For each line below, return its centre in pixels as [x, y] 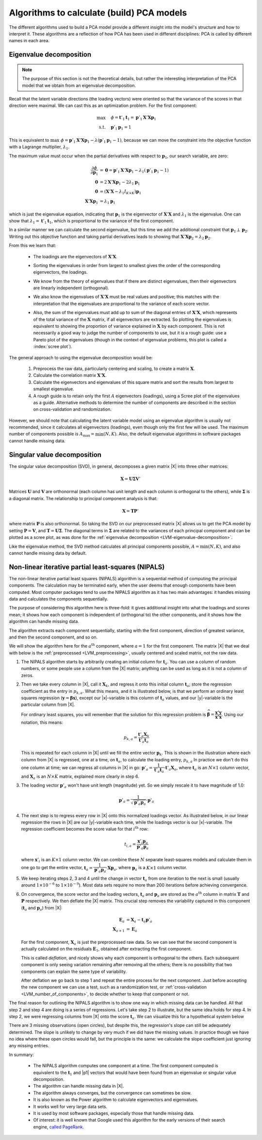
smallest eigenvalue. [54, 389]
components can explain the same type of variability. [74, 972]
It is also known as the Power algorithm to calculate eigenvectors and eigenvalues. [116, 1100]
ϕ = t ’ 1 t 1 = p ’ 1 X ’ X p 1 [133, 118]
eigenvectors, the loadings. [60, 272]
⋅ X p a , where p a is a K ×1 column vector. [147, 868]
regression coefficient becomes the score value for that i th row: [85, 829]
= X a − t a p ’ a [139, 920]
